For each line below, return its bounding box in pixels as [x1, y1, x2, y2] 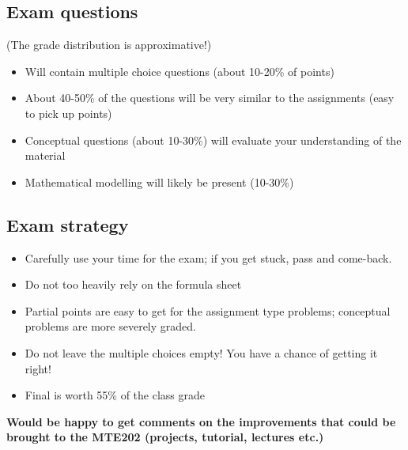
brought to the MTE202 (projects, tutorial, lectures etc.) [6, 429, 324, 445]
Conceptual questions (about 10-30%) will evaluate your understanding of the [25, 131, 402, 148]
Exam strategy [6, 212, 129, 236]
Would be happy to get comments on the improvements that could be [6, 413, 396, 429]
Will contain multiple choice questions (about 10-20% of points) [25, 62, 334, 79]
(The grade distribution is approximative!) [6, 36, 212, 53]
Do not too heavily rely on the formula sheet [25, 276, 242, 293]
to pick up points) [25, 104, 112, 121]
